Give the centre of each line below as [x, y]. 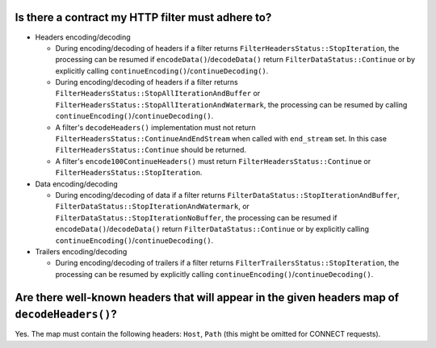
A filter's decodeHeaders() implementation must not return [155, 127]
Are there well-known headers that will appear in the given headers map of [207, 298]
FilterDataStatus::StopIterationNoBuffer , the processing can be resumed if [197, 217]
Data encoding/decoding [77, 184]
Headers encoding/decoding [83, 37]
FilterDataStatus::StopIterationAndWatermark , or [153, 207]
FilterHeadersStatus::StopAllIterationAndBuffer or [158, 94]
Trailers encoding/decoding [81, 251]
